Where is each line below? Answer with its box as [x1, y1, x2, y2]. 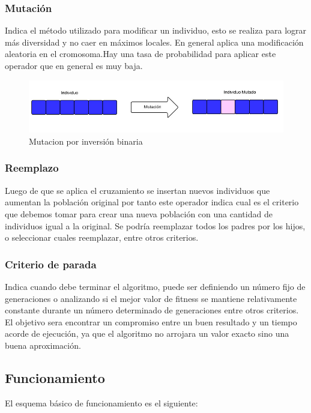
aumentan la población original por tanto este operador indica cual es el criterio [5, 196, 299, 208]
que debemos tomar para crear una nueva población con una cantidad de [5, 207, 273, 220]
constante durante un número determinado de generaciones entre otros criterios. [5, 304, 299, 316]
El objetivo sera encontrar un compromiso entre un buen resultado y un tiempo [5, 315, 297, 328]
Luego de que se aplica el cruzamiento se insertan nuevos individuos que [5, 184, 270, 196]
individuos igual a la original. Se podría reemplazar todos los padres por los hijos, [5, 219, 306, 232]
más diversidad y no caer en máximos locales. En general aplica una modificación [5, 35, 304, 48]
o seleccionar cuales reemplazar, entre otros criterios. [5, 231, 199, 244]
